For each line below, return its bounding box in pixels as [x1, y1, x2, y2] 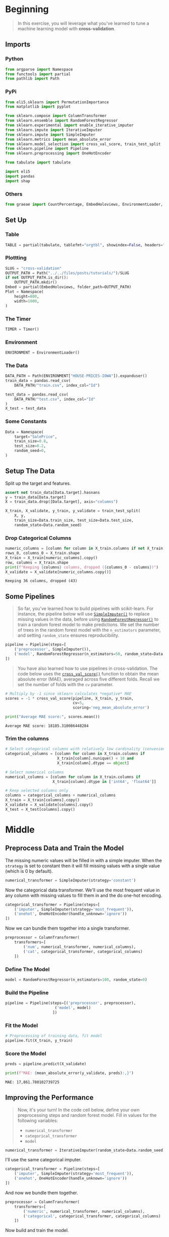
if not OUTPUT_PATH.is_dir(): [5, 275, 69, 280]
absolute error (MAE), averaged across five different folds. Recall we [17, 676, 160, 682]
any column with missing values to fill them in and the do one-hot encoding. [5, 892, 162, 898]
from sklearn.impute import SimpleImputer [5, 132, 96, 137]
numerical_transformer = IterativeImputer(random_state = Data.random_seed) [5, 1148, 165, 1153]
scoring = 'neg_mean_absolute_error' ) [72, 705, 150, 710]
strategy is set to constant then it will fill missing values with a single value [5, 863, 160, 869]
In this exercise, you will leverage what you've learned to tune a [17, 20, 149, 26]
